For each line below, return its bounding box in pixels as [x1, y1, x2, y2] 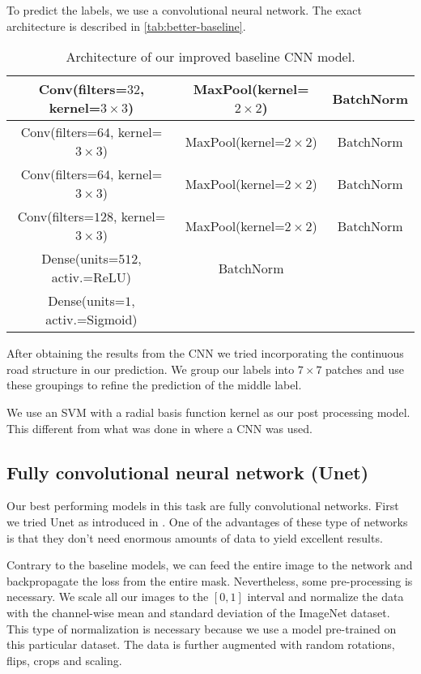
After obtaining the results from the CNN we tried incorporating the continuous [6, 345, 404, 362]
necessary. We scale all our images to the [6, 588, 209, 605]
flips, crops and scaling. [6, 651, 122, 668]
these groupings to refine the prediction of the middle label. [6, 376, 302, 393]
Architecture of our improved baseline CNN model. [66, 47, 355, 67]
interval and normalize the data [247, 588, 404, 605]
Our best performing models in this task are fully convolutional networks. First [6, 497, 399, 514]
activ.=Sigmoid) [45, 310, 138, 329]
